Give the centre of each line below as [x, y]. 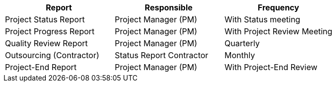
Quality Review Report [47, 43]
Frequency [278, 7]
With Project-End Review [271, 67]
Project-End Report [41, 67]
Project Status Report [45, 19]
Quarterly [242, 43]
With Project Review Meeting [279, 31]
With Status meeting [263, 19]
